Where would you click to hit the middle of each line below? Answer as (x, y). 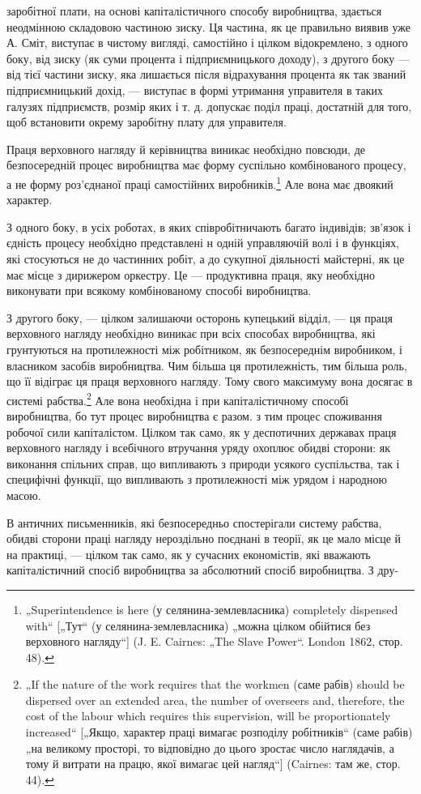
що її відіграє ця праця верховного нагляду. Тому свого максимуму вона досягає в (210, 381)
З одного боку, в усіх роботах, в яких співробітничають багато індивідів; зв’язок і (209, 226)
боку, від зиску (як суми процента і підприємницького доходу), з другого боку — (208, 58)
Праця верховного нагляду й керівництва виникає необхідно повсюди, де (186, 149)
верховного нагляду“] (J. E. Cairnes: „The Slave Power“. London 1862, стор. (214, 641)
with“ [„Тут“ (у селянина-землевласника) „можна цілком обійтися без (198, 625)
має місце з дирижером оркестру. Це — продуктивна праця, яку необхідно (191, 274)
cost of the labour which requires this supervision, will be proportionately (208, 716)
